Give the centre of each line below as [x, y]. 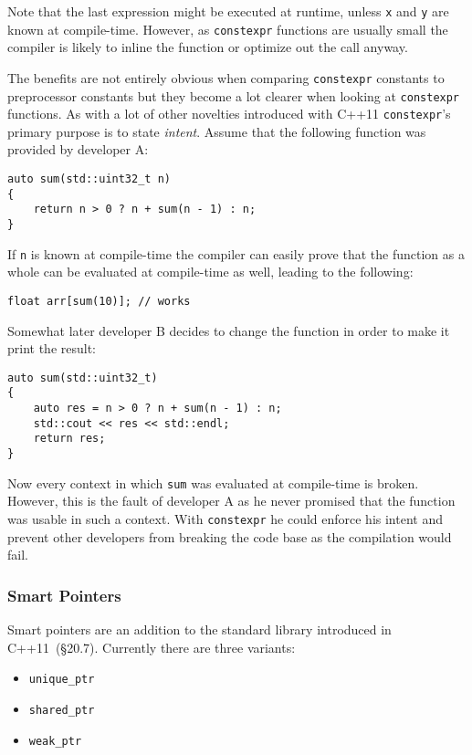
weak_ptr [55, 741]
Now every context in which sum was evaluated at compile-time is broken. [213, 482]
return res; [69, 439]
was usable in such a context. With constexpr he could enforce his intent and [225, 518]
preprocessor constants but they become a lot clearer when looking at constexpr [234, 95]
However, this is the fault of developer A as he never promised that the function [231, 501]
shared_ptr [62, 710]
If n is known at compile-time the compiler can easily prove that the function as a [236, 253]
